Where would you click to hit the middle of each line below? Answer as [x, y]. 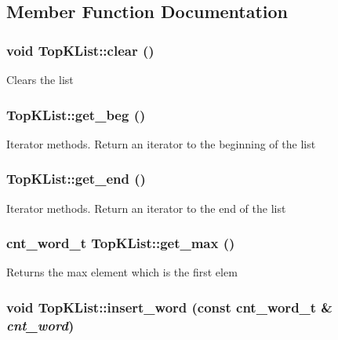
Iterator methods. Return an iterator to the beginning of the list [161, 143]
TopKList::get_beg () [76, 114]
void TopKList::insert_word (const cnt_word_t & [169, 307]
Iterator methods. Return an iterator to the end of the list [146, 208]
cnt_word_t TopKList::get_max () [121, 243]
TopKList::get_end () [76, 179]
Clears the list [40, 79]
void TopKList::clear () [80, 50]
